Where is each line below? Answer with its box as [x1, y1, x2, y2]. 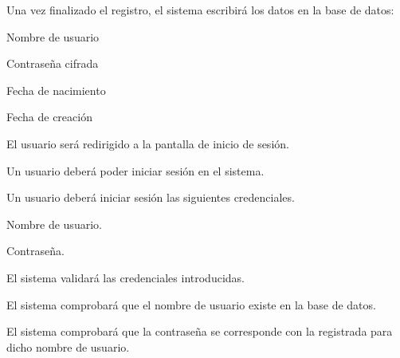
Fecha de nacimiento [6, 81, 106, 98]
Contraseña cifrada [6, 55, 99, 72]
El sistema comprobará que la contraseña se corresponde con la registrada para [6, 323, 393, 340]
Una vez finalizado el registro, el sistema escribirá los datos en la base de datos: [6, 2, 394, 18]
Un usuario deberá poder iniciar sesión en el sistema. [6, 162, 265, 179]
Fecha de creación [6, 108, 92, 125]
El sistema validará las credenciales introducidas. [6, 269, 245, 285]
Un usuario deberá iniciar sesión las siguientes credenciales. [6, 189, 295, 206]
